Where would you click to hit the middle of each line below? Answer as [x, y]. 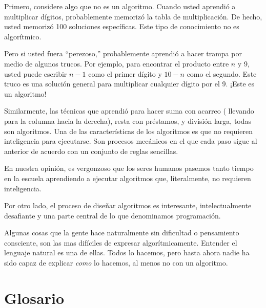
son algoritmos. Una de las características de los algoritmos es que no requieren [128, 131]
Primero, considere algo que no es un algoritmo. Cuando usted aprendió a [120, 6]
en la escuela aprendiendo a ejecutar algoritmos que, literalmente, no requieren [128, 178]
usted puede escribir [36, 73]
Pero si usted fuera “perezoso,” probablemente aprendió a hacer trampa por [123, 53]
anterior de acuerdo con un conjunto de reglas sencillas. [91, 151]
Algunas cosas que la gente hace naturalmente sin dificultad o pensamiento [122, 233]
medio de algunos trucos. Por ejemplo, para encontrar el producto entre [117, 63]
